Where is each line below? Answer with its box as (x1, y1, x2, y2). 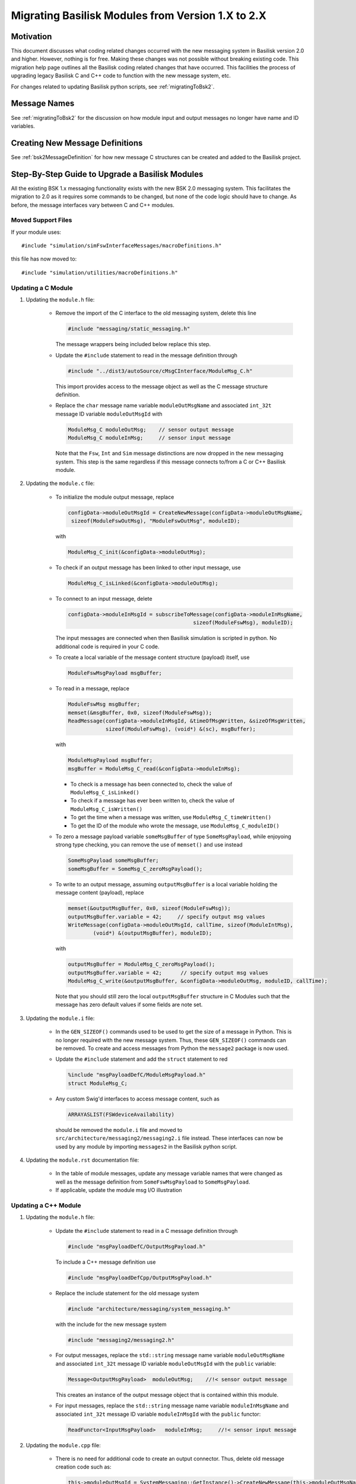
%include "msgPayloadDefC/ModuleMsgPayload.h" (68, 1071, 206, 1079)
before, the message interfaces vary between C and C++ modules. (11, 201, 175, 208)
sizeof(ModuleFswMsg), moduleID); (193, 619, 294, 626)
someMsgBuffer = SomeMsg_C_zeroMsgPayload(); (68, 865, 203, 872)
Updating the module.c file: (26, 480, 95, 487)
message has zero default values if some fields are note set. (55, 1001, 203, 1009)
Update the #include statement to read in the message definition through (55, 351, 237, 359)
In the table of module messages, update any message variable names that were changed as (55, 1170, 283, 1177)
